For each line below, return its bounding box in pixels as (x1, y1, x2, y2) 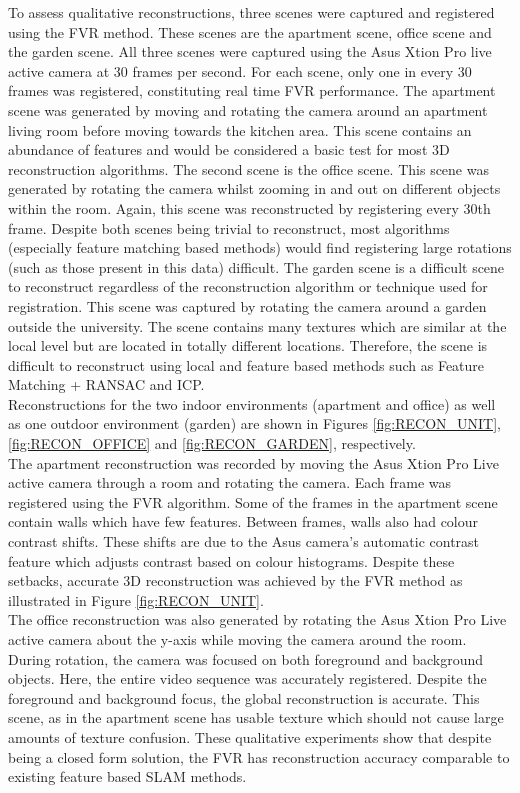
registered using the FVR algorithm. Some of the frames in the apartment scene (8, 491, 498, 512)
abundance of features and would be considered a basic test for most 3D (8, 139, 450, 160)
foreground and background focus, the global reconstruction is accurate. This (8, 687, 480, 708)
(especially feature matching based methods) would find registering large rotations (8, 237, 512, 258)
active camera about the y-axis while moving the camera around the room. (8, 629, 467, 649)
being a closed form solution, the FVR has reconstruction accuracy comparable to (8, 746, 510, 767)
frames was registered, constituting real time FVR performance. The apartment (8, 80, 496, 101)
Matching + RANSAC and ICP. (8, 374, 205, 395)
